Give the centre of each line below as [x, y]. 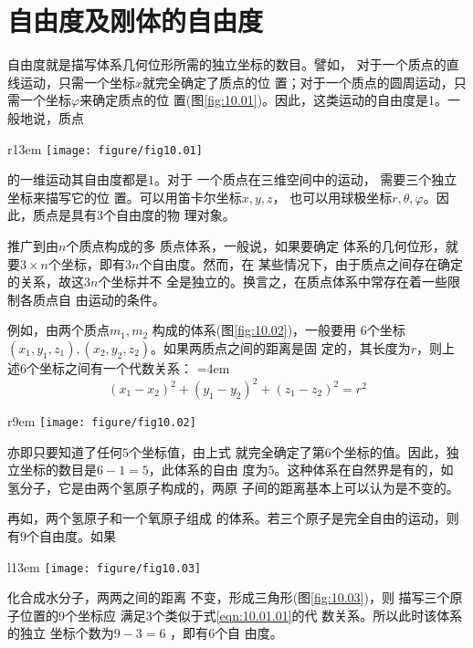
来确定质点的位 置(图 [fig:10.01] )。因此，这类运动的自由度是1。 [264, 100]
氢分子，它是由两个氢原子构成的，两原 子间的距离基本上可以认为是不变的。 [233, 487]
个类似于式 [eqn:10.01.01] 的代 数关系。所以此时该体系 [307, 615]
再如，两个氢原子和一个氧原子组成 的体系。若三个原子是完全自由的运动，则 [233, 518]
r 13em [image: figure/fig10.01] [105, 148]
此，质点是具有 [52, 215]
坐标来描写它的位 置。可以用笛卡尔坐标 [125, 197]
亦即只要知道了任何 [65, 451]
